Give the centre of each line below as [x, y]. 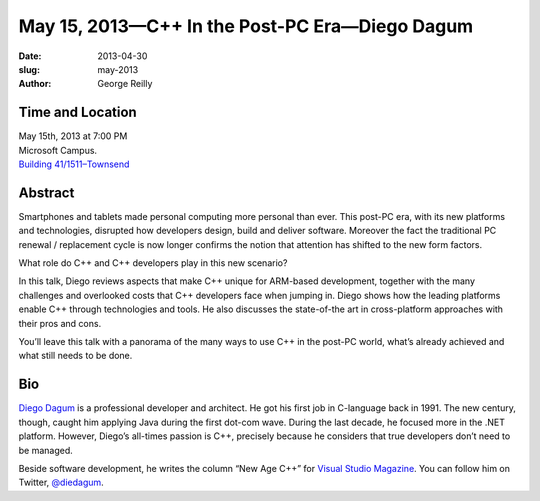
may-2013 [118, 69]
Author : [35, 84]
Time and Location [77, 112]
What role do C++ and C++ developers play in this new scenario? [153, 263]
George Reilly [125, 84]
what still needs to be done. [75, 356]
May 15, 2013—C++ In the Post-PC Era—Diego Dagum [246, 26]
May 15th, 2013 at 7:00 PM [73, 136]
